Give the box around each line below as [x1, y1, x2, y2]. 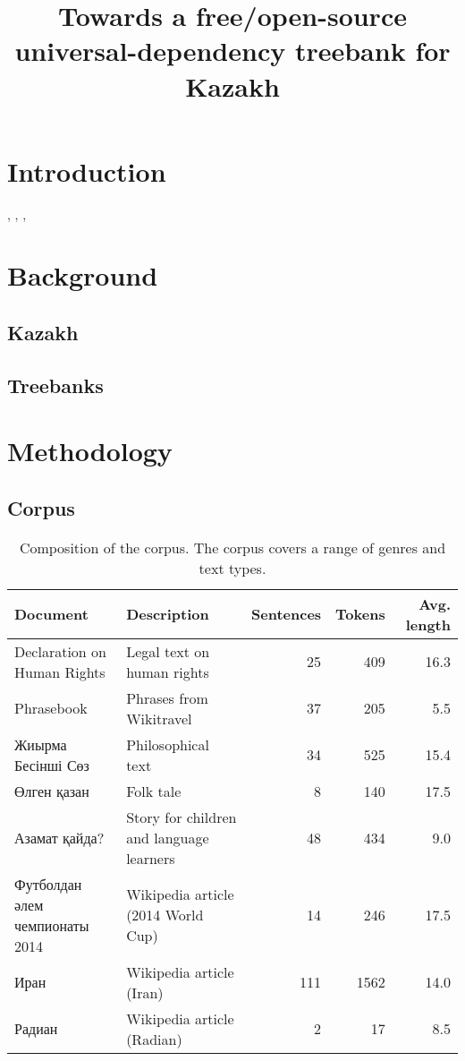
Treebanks [7, 371, 104, 398]
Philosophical [126, 733, 209, 755]
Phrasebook [14, 697, 88, 719]
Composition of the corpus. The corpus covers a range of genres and [19, 536, 446, 558]
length [405, 613, 451, 635]
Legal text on [126, 640, 210, 662]
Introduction [7, 152, 166, 189]
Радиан [14, 1018, 58, 1040]
